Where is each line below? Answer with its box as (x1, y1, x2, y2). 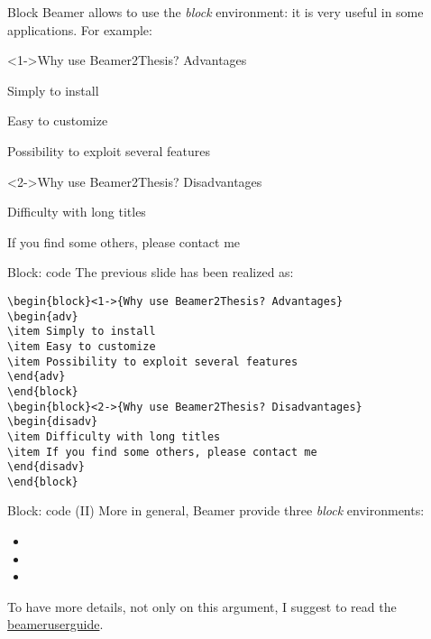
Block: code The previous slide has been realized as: (7, 263, 294, 282)
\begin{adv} (7, 310, 78, 323)
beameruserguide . (7, 615, 104, 634)
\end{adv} (7, 370, 66, 384)
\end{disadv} (7, 460, 85, 474)
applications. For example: (7, 20, 152, 39)
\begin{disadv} (7, 415, 98, 429)
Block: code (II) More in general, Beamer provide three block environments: (7, 501, 425, 520)
